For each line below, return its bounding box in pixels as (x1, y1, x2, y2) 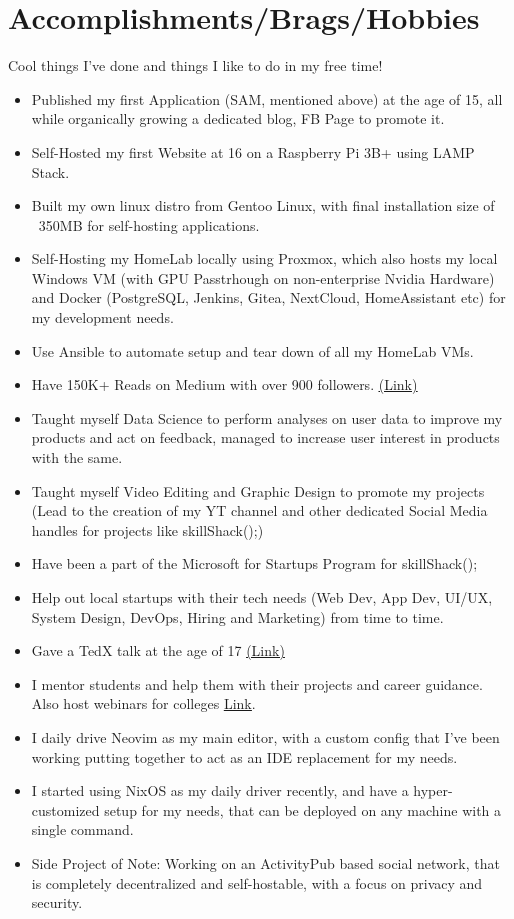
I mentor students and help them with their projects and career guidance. (31, 673, 483, 694)
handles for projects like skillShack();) (31, 519, 264, 540)
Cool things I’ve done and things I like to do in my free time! (8, 55, 383, 76)
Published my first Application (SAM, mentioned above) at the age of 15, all (31, 88, 503, 109)
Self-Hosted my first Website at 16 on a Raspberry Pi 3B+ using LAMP (31, 141, 475, 162)
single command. (31, 819, 134, 840)
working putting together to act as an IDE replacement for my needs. (31, 746, 458, 767)
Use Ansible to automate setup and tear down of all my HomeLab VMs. (31, 340, 474, 361)
